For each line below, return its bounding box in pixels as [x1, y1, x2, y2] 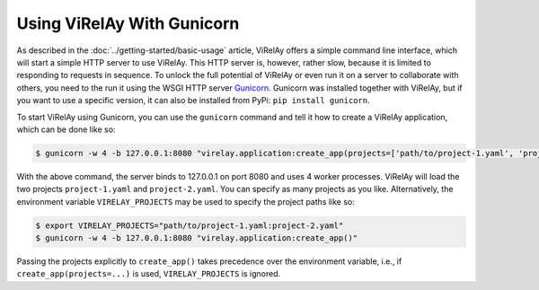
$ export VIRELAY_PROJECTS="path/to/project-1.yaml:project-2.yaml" [35, 220, 344, 231]
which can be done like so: [16, 124, 116, 135]
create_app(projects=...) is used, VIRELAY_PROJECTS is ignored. [16, 268, 281, 279]
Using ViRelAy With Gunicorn [16, 13, 240, 33]
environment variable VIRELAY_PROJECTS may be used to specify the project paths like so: [16, 196, 355, 207]
